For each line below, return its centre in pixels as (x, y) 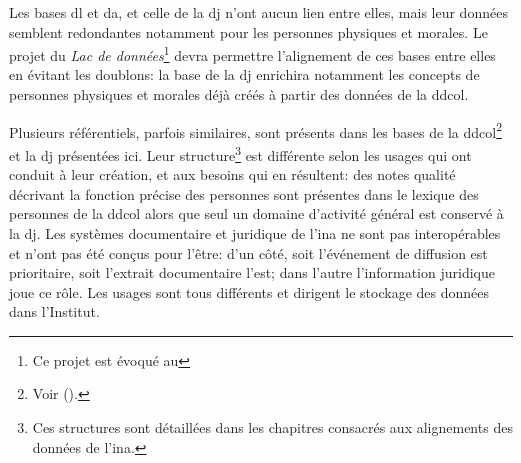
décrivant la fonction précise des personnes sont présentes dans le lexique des (244, 193)
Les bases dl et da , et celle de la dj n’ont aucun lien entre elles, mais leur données (258, 12)
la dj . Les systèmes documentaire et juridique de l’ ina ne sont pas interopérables (255, 232)
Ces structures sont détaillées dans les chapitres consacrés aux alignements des (272, 427)
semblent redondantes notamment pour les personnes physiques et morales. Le (248, 31)
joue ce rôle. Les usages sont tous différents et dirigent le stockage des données (249, 291)
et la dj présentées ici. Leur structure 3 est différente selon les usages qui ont (240, 153)
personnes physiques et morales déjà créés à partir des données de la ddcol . (239, 94)
